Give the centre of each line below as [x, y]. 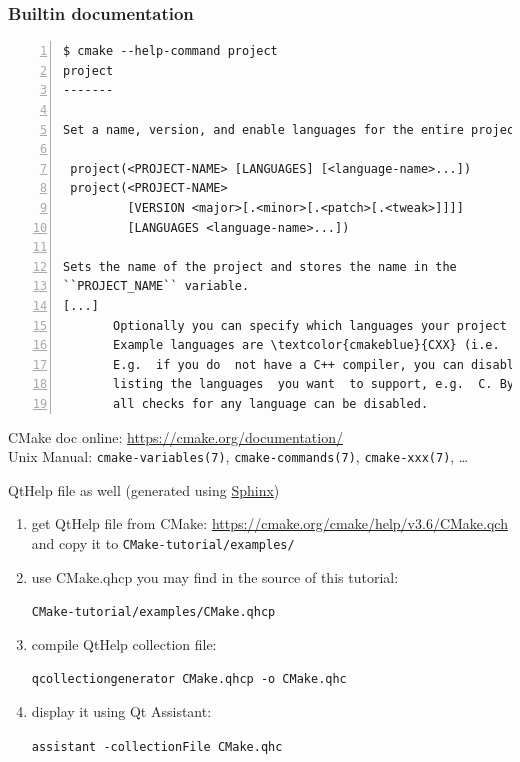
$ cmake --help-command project [170, 51]
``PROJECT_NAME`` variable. [156, 286]
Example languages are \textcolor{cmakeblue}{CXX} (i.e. [306, 345]
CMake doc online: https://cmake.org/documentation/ [175, 436]
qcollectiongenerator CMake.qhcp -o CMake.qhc [189, 679]
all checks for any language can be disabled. [271, 403]
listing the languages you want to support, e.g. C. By [314, 384]
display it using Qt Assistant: [121, 711]
